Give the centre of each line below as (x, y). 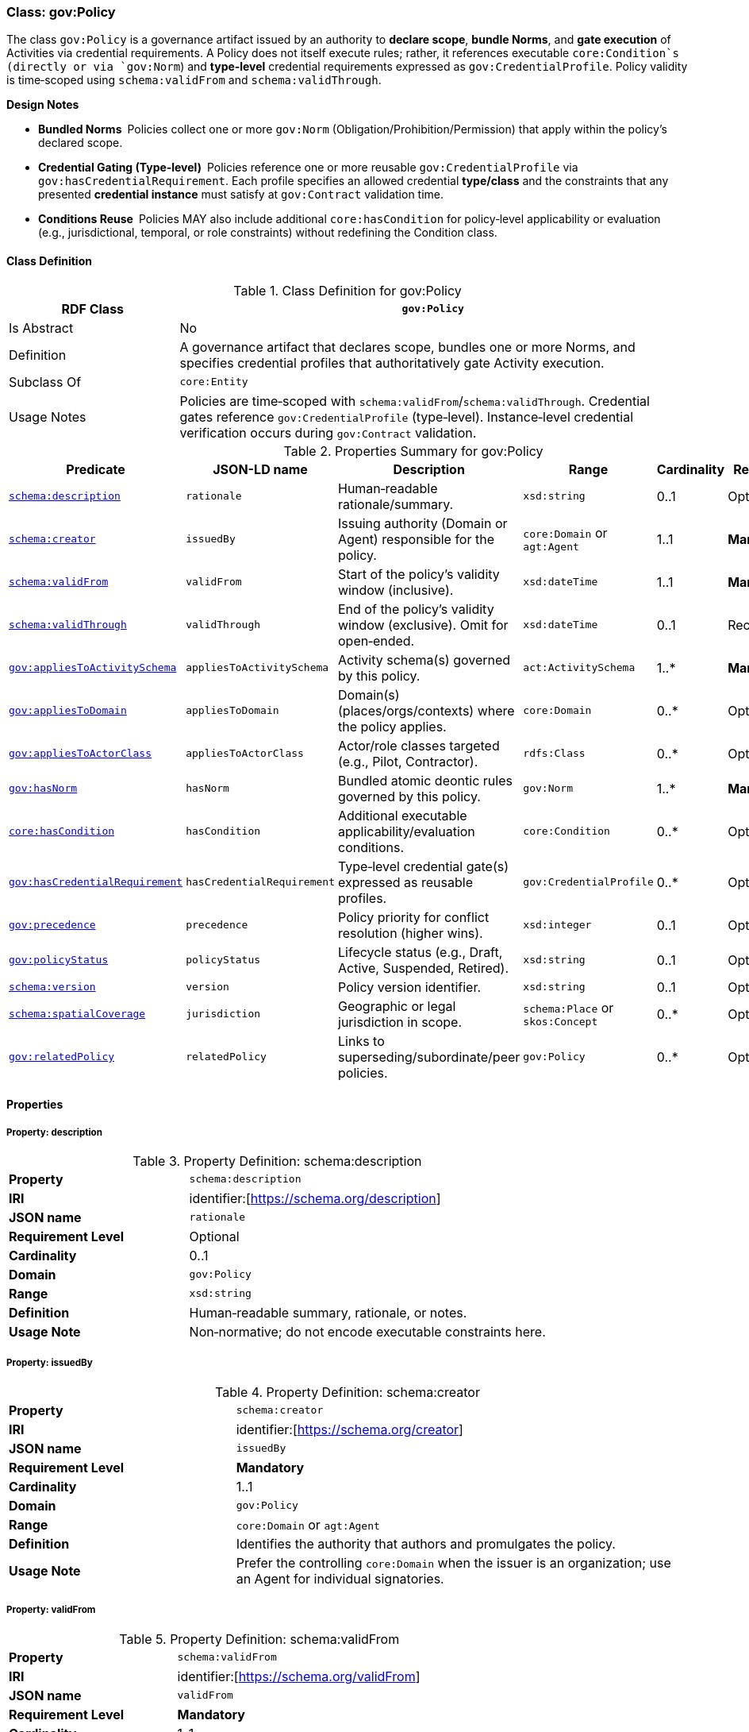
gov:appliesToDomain (68, 711)
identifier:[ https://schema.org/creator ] (350, 1429)
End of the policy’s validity (416, 609)
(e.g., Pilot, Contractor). (408, 761)
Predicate (96, 469)
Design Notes (43, 105)
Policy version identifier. (410, 987)
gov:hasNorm (43, 789)
